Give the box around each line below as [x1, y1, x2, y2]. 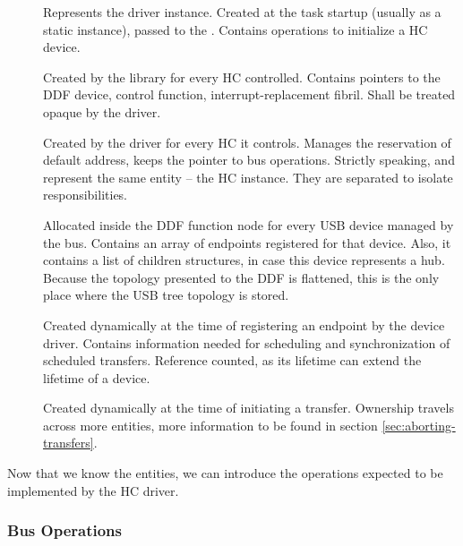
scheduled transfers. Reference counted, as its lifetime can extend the [43, 351, 422, 370]
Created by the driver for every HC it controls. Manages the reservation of [43, 132, 451, 151]
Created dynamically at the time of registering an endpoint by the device [43, 315, 445, 334]
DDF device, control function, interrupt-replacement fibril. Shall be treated [43, 85, 456, 104]
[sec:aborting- [382, 415, 456, 434]
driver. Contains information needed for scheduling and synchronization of [43, 333, 450, 352]
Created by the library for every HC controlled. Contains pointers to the [43, 67, 441, 86]
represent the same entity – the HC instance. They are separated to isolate [43, 167, 453, 186]
